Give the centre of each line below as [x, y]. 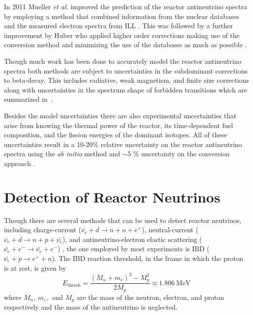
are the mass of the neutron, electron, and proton [150, 297]
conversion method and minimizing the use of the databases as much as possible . [126, 45]
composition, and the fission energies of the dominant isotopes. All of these [116, 135]
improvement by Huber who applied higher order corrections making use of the [122, 35]
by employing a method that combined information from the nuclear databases [121, 16]
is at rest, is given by [35, 268]
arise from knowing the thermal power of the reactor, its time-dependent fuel [118, 125]
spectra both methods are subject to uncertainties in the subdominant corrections [126, 70]
